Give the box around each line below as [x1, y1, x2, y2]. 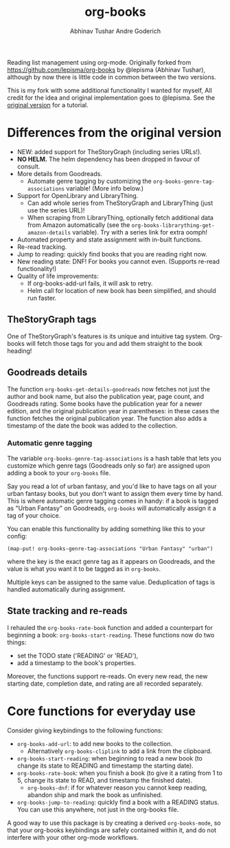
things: [7, 638, 27, 646]
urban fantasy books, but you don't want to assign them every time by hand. [7, 489, 223, 497]
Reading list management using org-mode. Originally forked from [7, 58, 192, 66]
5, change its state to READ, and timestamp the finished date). [16, 776, 192, 784]
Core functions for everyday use [7, 703, 196, 719]
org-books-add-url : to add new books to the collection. [16, 739, 173, 748]
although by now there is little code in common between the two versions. [7, 73, 216, 81]
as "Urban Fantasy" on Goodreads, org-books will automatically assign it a [7, 503, 216, 512]
